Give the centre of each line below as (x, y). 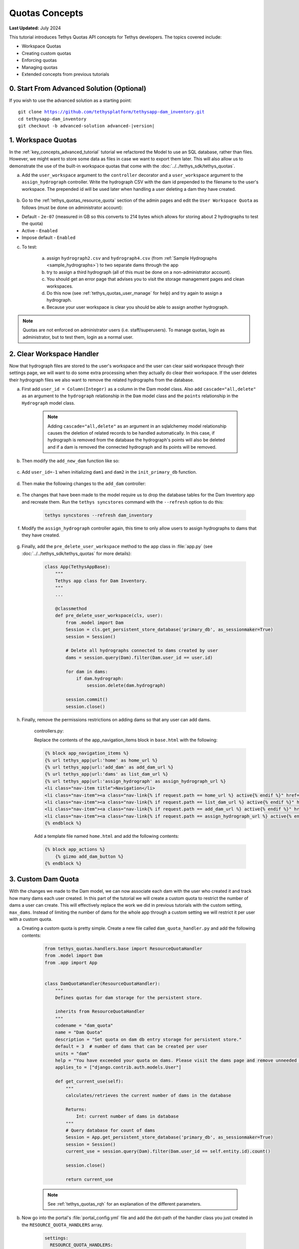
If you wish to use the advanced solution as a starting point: (71, 100)
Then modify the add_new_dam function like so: (71, 461)
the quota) (32, 224)
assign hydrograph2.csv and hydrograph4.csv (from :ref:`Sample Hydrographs (132, 258)
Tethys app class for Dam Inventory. (101, 581)
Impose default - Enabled (49, 238)
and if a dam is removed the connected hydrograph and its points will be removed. (132, 447)
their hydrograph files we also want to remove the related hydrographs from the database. (102, 380)
